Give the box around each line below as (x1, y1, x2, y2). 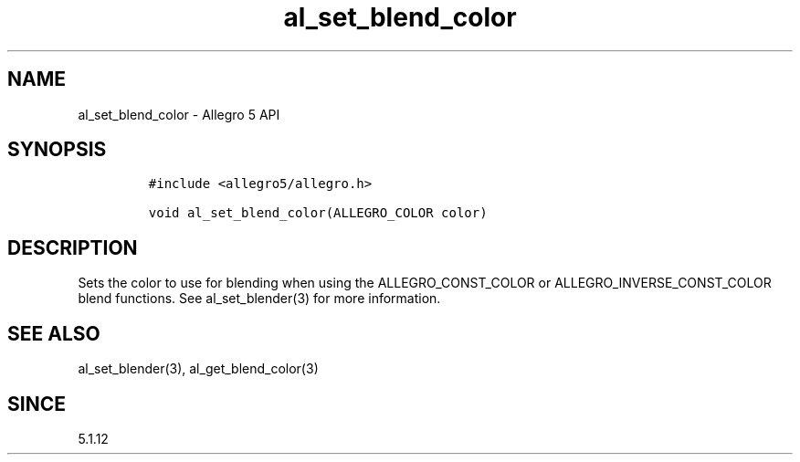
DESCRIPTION (7, 236, 138, 259)
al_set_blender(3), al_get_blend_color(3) (78, 361, 319, 377)
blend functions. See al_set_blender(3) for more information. (78, 290, 441, 307)
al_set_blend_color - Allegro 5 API (78, 106, 280, 122)
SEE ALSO (7, 321, 100, 345)
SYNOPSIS (7, 138, 107, 162)
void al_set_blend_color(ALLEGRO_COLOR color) (148, 205, 488, 221)
